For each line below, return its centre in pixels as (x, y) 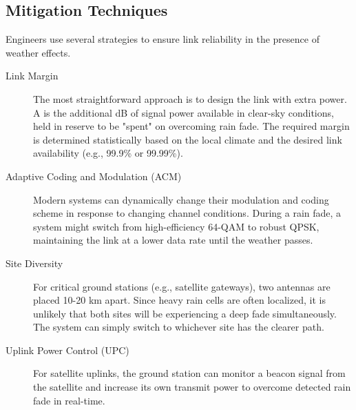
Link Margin (32, 76)
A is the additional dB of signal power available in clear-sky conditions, (184, 112)
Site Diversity (34, 263)
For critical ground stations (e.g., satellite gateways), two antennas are (182, 286)
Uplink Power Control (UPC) (67, 350)
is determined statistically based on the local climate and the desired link (188, 139)
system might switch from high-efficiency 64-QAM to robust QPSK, (176, 226)
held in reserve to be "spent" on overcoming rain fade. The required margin (191, 126)
